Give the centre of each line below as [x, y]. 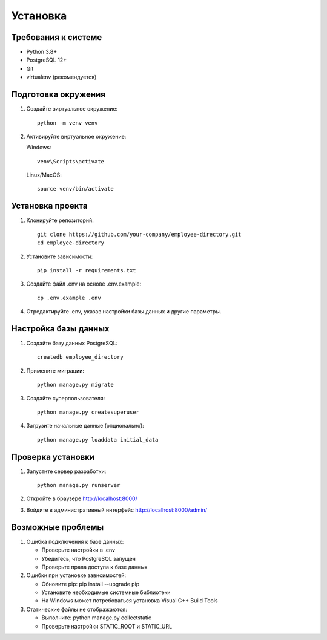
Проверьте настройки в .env [78, 550]
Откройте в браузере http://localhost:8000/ [82, 498]
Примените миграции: [55, 371]
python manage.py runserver [79, 485]
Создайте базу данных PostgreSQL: [72, 343]
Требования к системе [57, 37]
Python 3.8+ [42, 52]
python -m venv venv [68, 123]
